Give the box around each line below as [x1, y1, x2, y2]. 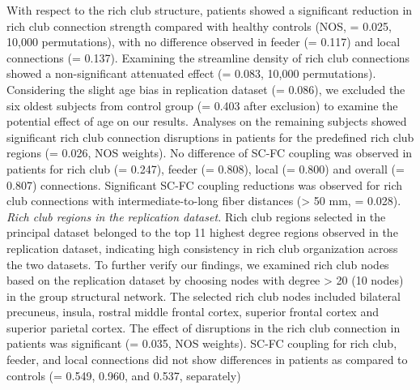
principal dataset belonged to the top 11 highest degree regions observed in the [6, 224, 398, 241]
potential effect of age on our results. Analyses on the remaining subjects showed [6, 113, 407, 130]
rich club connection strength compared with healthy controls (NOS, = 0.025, [6, 17, 392, 34]
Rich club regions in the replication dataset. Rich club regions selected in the [6, 208, 386, 225]
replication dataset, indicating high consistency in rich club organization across [6, 239, 398, 256]
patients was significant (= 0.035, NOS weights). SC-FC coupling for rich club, [6, 335, 397, 352]
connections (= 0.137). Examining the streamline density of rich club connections [6, 49, 409, 66]
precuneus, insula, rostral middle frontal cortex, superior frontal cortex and [6, 303, 379, 320]
